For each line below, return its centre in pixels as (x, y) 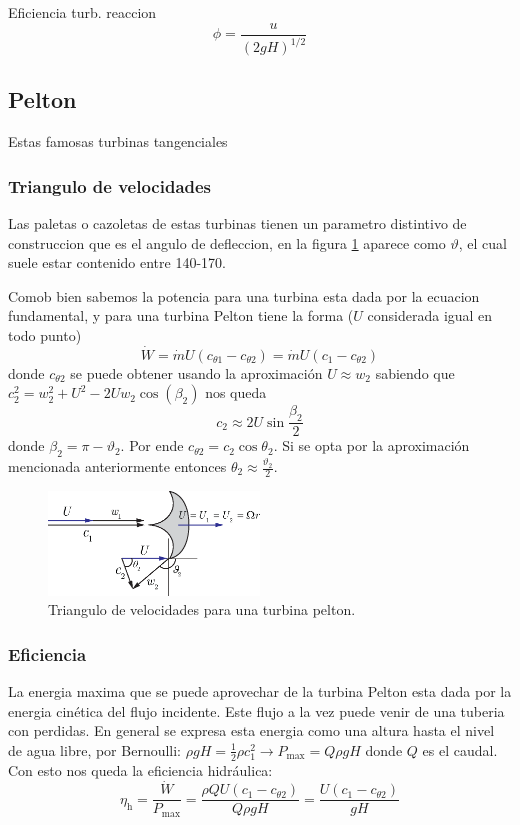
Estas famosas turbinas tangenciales (118, 141)
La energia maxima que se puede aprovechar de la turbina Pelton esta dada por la (260, 690)
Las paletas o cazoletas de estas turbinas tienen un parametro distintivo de (237, 223)
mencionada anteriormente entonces (117, 466)
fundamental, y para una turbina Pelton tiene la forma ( (181, 315)
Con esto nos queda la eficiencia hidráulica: (140, 769)
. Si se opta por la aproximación (371, 445)
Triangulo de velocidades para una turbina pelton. (202, 609)
